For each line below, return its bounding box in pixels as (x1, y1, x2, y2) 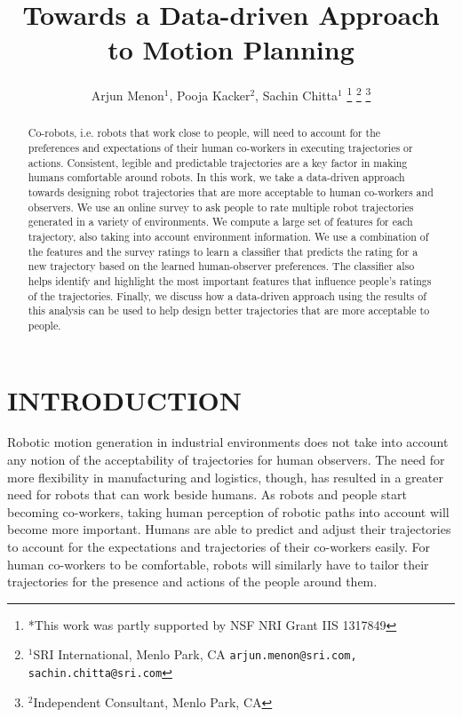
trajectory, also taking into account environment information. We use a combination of (28, 228, 429, 243)
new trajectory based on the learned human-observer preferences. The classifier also (28, 259, 415, 274)
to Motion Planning (108, 31, 354, 68)
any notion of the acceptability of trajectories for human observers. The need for (7, 450, 445, 469)
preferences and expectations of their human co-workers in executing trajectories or (28, 140, 413, 155)
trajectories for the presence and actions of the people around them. (7, 572, 378, 591)
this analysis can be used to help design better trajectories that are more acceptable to (28, 303, 430, 318)
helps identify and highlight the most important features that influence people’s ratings (28, 273, 432, 288)
